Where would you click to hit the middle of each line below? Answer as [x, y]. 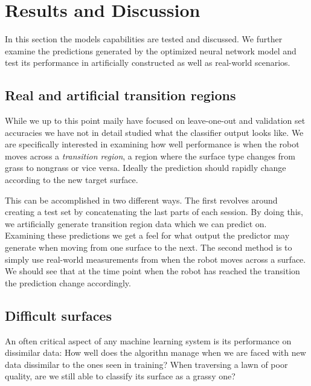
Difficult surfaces [58, 315]
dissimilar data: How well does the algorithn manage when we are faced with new [155, 352]
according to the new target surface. [72, 180]
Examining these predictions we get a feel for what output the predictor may [147, 235]
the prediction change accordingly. [68, 282]
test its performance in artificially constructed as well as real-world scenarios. [148, 63]
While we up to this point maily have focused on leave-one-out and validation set [155, 121]
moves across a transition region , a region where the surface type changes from [150, 156]
